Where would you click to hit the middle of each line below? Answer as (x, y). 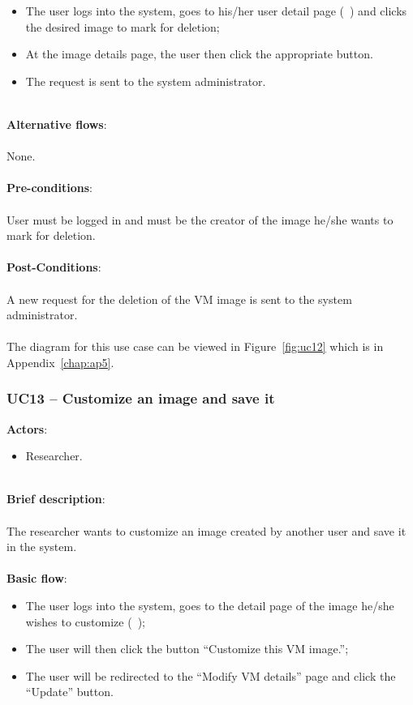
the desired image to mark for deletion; (123, 26)
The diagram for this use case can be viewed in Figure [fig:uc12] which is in (195, 346)
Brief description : (56, 499)
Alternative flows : (57, 124)
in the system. (42, 547)
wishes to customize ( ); (85, 621)
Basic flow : (37, 578)
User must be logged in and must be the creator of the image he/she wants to (200, 219)
